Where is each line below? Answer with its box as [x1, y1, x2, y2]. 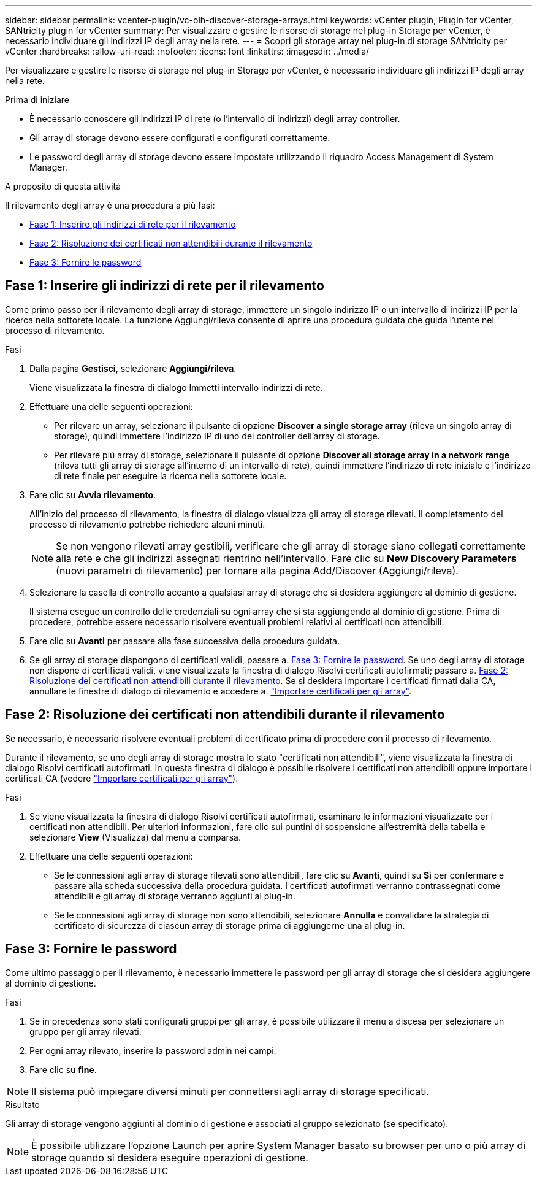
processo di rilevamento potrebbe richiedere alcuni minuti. [29, 518, 265, 529]
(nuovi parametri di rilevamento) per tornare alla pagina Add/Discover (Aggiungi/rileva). [56, 564, 459, 577]
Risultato [5, 1099, 40, 1110]
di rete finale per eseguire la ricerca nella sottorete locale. [54, 470, 287, 481]
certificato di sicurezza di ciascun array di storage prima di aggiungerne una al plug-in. [54, 920, 405, 931]
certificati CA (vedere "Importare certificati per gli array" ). [5, 772, 238, 783]
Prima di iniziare [5, 94, 69, 105]
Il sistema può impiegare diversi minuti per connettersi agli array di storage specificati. [31, 1085, 429, 1098]
